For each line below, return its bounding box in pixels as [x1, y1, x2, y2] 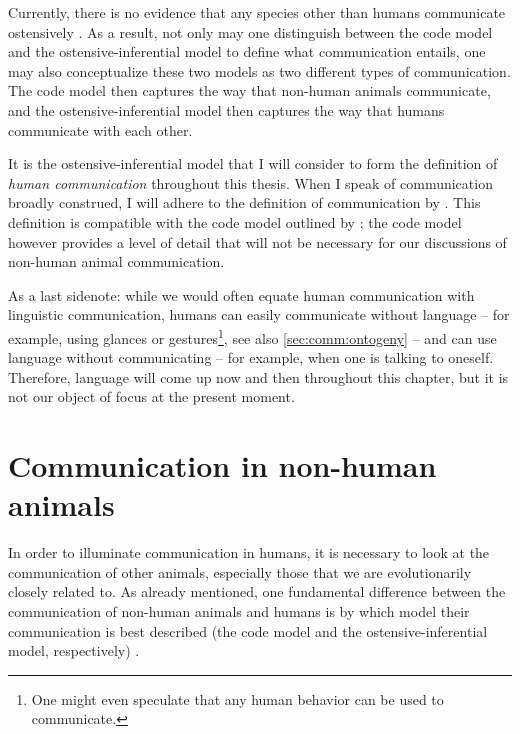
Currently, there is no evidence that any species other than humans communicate [8, 2, 506, 22]
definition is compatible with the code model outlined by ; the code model [8, 211, 462, 232]
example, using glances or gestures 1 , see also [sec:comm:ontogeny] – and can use [8, 324, 497, 348]
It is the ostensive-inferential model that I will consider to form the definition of [8, 153, 498, 174]
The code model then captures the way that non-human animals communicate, [8, 80, 491, 101]
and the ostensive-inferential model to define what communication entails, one [8, 41, 486, 62]
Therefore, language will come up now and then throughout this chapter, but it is [8, 366, 509, 387]
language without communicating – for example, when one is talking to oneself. [8, 347, 494, 368]
